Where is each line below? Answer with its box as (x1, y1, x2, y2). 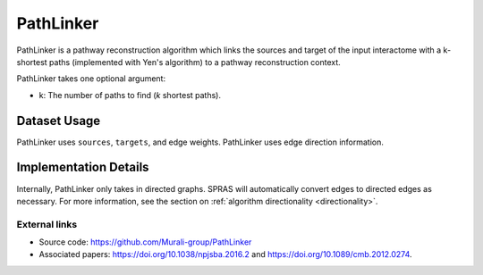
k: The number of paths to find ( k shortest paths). (38, 89, 222, 100)
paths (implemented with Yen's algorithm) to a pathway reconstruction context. (49, 56, 342, 67)
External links (16, 218, 78, 230)
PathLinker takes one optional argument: (16, 73, 165, 84)
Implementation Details (16, 160, 149, 175)
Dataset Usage (16, 112, 101, 129)
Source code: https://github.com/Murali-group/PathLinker (38, 237, 252, 247)
